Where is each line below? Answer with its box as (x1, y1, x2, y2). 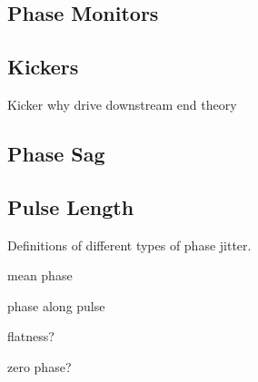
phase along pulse (7, 296, 105, 315)
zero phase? (7, 357, 72, 376)
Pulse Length (7, 192, 134, 220)
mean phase (7, 266, 73, 285)
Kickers (7, 53, 79, 81)
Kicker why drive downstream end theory (7, 94, 237, 113)
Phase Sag (7, 139, 105, 167)
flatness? (7, 327, 55, 346)
